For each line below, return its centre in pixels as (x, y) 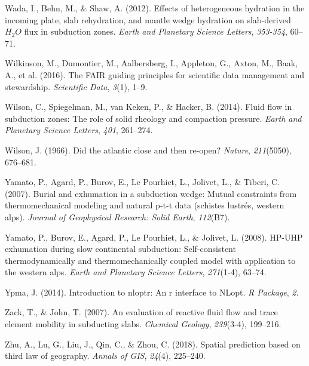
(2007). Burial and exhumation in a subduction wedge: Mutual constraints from (151, 193)
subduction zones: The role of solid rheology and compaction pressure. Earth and (153, 118)
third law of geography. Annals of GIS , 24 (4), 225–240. (105, 356)
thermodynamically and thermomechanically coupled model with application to (150, 260)
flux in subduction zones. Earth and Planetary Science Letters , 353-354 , (156, 31)
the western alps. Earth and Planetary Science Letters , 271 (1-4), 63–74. (136, 272)
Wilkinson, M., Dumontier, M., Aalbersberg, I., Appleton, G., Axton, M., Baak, (152, 63)
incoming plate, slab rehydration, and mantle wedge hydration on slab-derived (148, 19)
